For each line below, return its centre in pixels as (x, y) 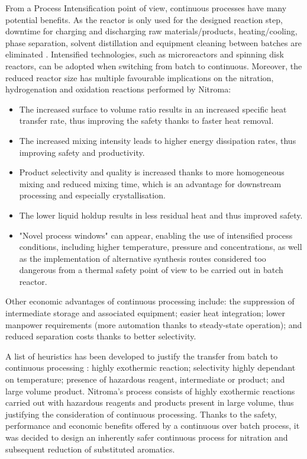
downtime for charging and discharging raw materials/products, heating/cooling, (151, 31)
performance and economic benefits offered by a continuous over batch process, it (153, 426)
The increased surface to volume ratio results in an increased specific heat (153, 109)
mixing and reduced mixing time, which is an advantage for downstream (150, 183)
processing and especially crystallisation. (92, 195)
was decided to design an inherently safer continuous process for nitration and (147, 437)
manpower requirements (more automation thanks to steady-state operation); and (154, 324)
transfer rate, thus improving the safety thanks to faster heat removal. (146, 121)
